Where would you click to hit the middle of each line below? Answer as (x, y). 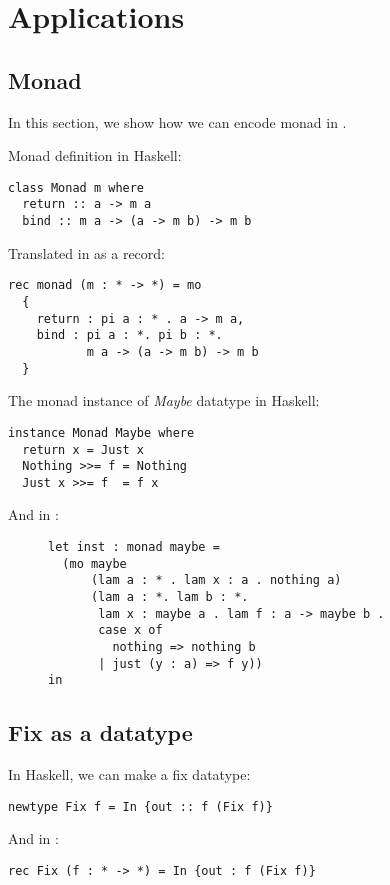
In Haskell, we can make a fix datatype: (129, 774)
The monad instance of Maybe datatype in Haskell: (164, 400)
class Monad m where (76, 187)
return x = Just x (83, 449)
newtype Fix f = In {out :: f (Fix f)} (140, 806)
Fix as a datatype (100, 732)
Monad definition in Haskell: (95, 155)
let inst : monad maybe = (134, 547)
